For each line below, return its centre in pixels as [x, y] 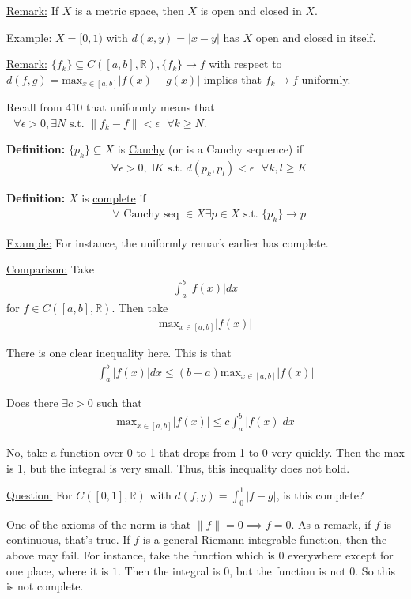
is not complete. [45, 586]
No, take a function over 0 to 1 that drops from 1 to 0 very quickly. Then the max [205, 452]
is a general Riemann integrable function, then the [265, 539]
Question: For [40, 494]
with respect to [245, 64]
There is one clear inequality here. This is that [119, 353]
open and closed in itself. [316, 37]
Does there [32, 403]
